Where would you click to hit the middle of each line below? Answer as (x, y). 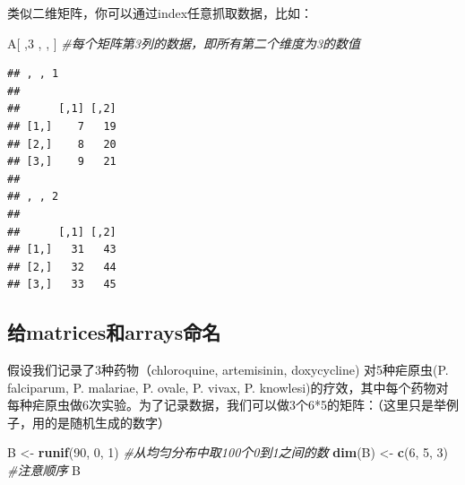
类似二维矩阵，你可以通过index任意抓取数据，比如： (160, 13)
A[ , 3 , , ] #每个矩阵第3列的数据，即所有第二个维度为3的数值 (184, 43)
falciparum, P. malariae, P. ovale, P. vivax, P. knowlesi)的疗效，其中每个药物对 (228, 387)
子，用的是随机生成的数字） (89, 422)
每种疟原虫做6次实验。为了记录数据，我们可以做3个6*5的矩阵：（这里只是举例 (233, 405)
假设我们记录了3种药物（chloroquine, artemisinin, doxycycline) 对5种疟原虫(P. (228, 370)
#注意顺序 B (44, 470)
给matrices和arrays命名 (114, 332)
